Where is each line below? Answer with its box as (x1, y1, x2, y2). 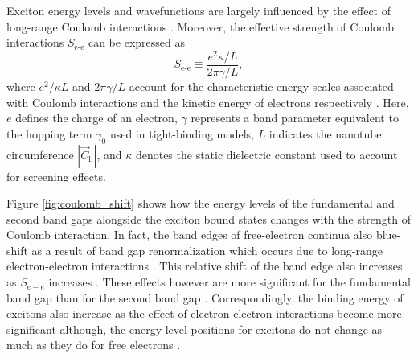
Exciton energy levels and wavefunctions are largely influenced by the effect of (6, 2, 391, 19)
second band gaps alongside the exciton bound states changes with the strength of (6, 210, 412, 227)
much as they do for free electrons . (6, 336, 181, 353)
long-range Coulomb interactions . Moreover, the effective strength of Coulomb (6, 18, 395, 35)
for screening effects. (6, 167, 106, 184)
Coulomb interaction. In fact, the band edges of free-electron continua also (6, 226, 373, 243)
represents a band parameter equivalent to (191, 109, 399, 126)
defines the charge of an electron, (15, 109, 178, 126)
